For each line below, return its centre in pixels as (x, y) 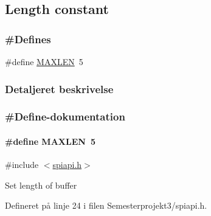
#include (22, 165)
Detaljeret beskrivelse (59, 89)
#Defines (28, 39)
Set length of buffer (41, 185)
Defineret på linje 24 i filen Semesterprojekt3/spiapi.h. (106, 205)
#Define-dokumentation (65, 117)
